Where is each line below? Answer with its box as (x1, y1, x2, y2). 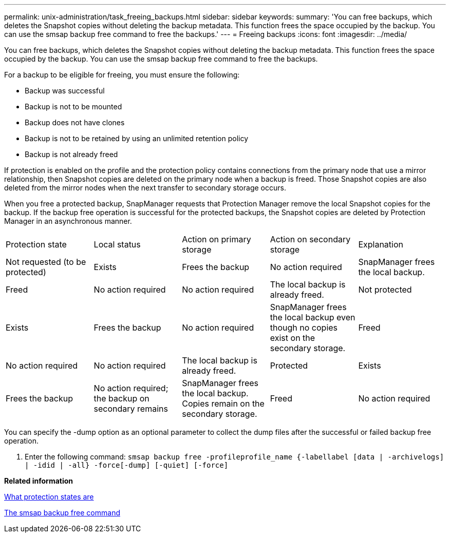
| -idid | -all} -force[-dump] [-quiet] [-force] (25, 461, 229, 469)
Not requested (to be (6, 257, 86, 267)
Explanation (358, 239, 403, 250)
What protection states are (4, 492, 94, 501)
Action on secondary (270, 234, 351, 244)
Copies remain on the (182, 398, 265, 409)
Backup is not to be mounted (25, 102, 122, 111)
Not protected (358, 284, 412, 295)
